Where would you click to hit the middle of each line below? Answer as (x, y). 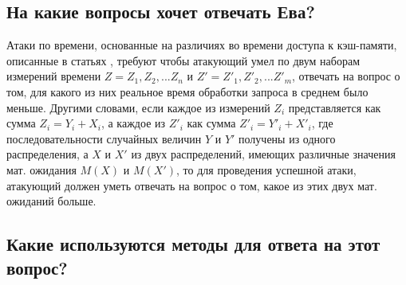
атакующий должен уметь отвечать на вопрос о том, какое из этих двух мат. (192, 185)
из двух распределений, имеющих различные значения (263, 154)
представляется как (335, 107)
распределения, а (47, 154)
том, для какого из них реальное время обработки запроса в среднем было (187, 91)
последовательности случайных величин (104, 138)
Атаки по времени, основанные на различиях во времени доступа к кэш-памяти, (202, 45)
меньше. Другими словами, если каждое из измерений (138, 107)
